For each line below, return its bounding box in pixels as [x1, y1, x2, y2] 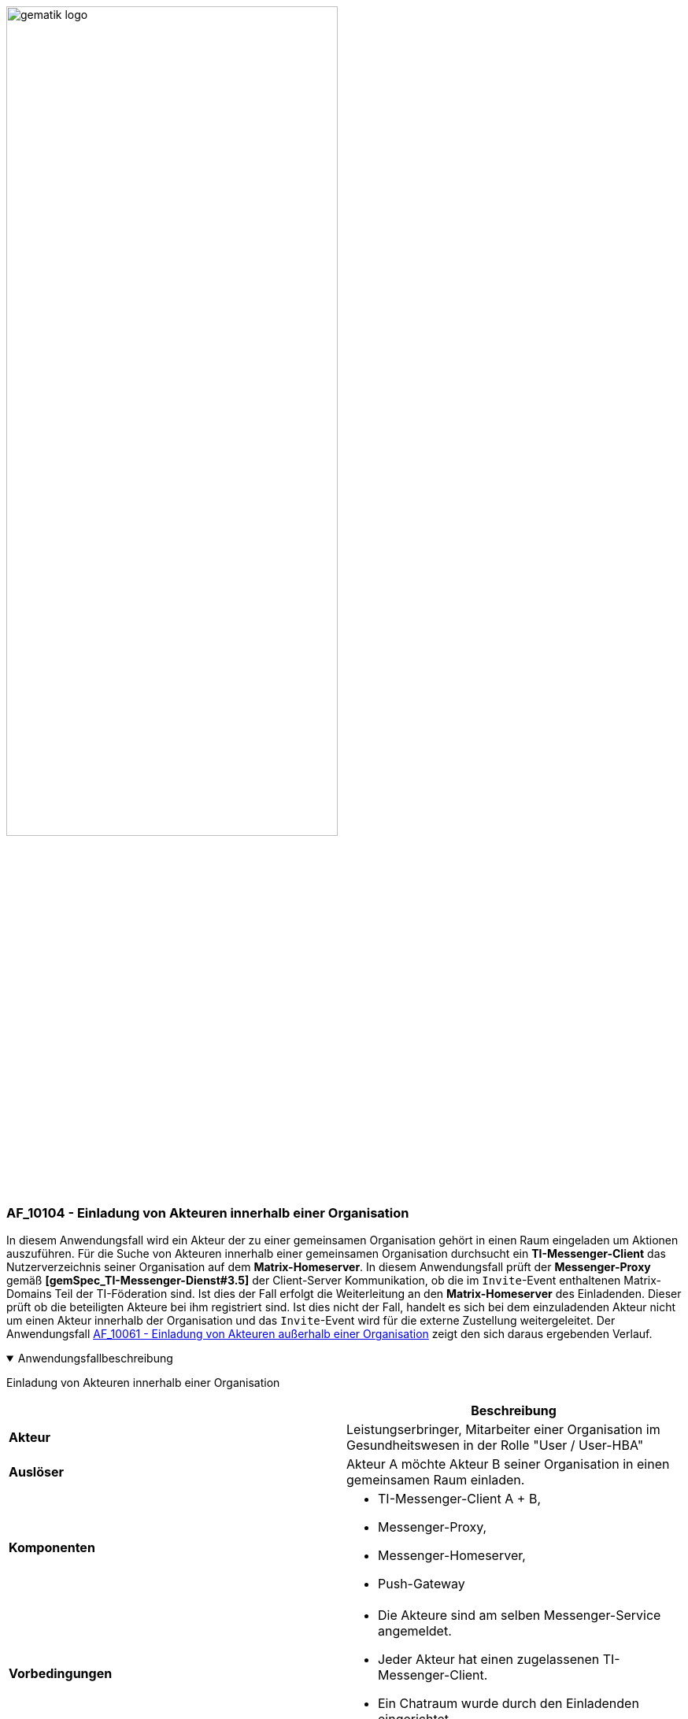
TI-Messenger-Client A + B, [378, 1491, 541, 1507]
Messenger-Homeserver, [378, 1547, 526, 1564]
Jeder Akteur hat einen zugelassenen [378, 1651, 600, 1668]
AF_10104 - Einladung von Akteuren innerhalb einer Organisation [6, 1204, 409, 1221]
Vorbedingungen [9, 1665, 113, 1682]
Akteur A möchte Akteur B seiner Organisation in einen [346, 1456, 670, 1473]
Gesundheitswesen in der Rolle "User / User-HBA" [346, 1437, 644, 1454]
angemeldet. [378, 1623, 452, 1640]
